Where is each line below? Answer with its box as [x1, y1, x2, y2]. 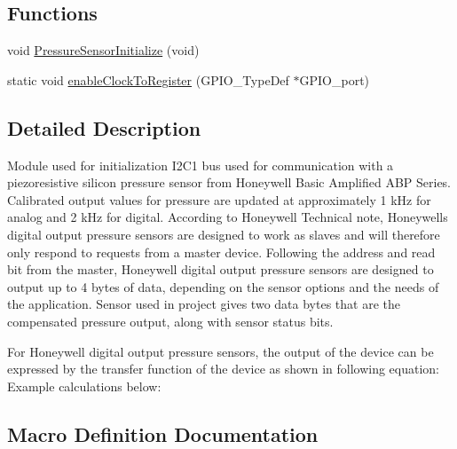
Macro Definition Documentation [7, 420, 319, 447]
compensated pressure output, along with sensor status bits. [7, 311, 334, 330]
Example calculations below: [7, 376, 162, 395]
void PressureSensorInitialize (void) [7, 41, 200, 59]
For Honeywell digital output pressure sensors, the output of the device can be [7, 342, 434, 360]
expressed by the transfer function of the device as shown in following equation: [7, 359, 440, 378]
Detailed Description [7, 114, 201, 141]
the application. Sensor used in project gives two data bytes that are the [7, 295, 400, 313]
